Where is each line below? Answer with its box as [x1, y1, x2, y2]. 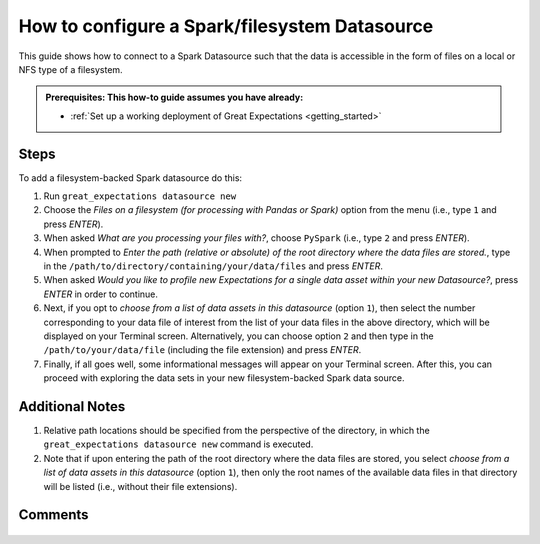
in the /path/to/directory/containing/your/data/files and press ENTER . [43, 260, 384, 272]
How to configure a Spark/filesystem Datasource [18, 15, 434, 37]
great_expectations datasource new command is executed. [43, 438, 314, 450]
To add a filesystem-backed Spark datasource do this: [18, 171, 243, 184]
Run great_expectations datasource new [43, 190, 237, 202]
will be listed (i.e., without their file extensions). [43, 480, 238, 492]
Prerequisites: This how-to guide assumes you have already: [45, 91, 304, 104]
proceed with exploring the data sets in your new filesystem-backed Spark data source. [43, 372, 405, 384]
